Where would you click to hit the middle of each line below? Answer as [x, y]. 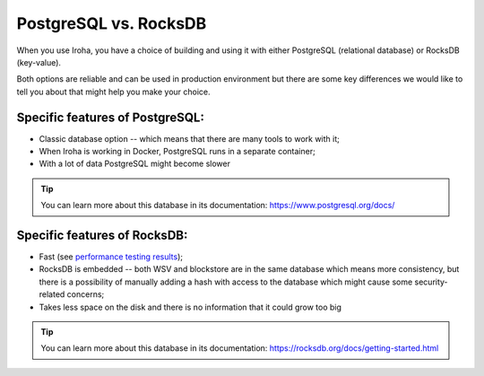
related [52, 294]
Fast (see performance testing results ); [111, 257]
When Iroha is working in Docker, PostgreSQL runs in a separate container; [177, 152]
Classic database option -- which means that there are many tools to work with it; [189, 138]
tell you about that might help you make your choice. [113, 92]
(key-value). [39, 62]
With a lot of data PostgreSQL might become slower [134, 164]
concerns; [86, 294]
